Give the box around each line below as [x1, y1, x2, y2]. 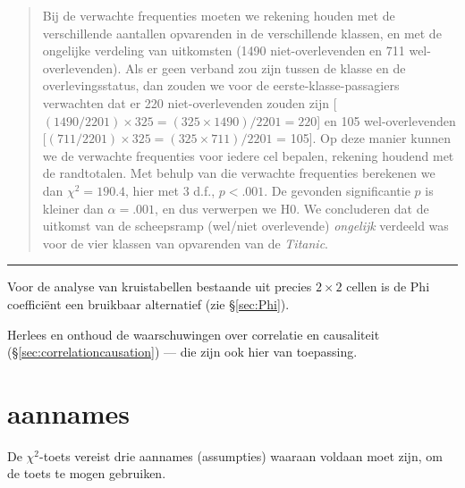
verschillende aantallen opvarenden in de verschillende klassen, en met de [42, 23, 442, 42]
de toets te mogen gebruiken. [7, 464, 166, 483]
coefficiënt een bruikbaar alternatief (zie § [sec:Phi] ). [7, 294, 290, 313]
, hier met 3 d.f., [125, 181, 216, 199]
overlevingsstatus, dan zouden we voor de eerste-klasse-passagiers [42, 76, 400, 95]
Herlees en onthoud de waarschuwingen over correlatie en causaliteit [7, 324, 380, 343]
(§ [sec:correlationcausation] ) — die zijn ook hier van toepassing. [7, 342, 358, 361]
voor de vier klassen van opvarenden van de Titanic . [42, 233, 328, 252]
